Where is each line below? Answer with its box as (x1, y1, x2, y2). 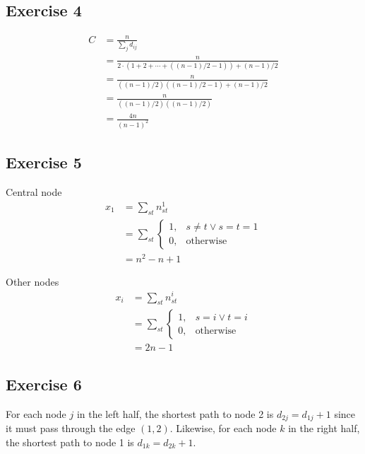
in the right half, (288, 421, 360, 436)
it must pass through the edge (6, 421, 136, 436)
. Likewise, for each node (169, 421, 277, 436)
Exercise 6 (6, 373, 82, 395)
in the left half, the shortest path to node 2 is (76, 406, 274, 421)
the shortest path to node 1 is (6, 434, 134, 449)
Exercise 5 (6, 151, 82, 173)
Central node (6, 185, 62, 199)
